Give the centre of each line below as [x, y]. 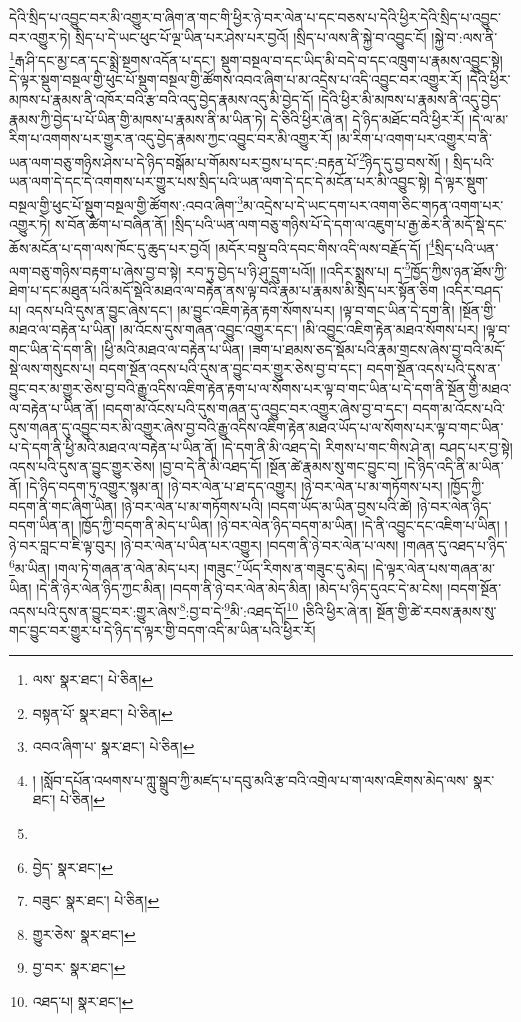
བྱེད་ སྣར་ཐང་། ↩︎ [72, 866]
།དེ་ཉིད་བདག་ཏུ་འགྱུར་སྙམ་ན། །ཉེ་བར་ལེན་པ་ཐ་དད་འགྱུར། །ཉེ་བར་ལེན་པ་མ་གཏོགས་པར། [234, 485]
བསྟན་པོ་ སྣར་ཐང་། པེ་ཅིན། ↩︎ [102, 712]
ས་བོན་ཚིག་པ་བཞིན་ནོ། [111, 223]
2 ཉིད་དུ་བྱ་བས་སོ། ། [404, 160]
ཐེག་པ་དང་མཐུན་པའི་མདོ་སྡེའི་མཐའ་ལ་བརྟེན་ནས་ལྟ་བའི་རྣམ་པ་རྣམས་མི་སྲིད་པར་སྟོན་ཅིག [224, 290]
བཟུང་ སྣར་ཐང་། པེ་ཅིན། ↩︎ [96, 900]
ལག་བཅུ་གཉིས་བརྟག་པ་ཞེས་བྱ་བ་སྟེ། [95, 270]
